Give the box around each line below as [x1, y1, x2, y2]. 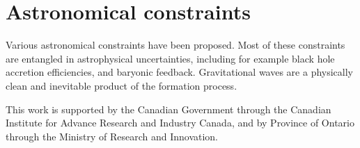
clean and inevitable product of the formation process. [6, 78, 237, 92]
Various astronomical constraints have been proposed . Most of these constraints [6, 38, 345, 52]
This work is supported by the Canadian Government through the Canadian [6, 101, 331, 116]
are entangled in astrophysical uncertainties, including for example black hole [6, 51, 335, 65]
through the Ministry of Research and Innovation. [6, 129, 219, 143]
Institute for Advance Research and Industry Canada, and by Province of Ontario [6, 115, 354, 130]
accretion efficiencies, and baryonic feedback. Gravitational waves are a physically [6, 65, 354, 79]
